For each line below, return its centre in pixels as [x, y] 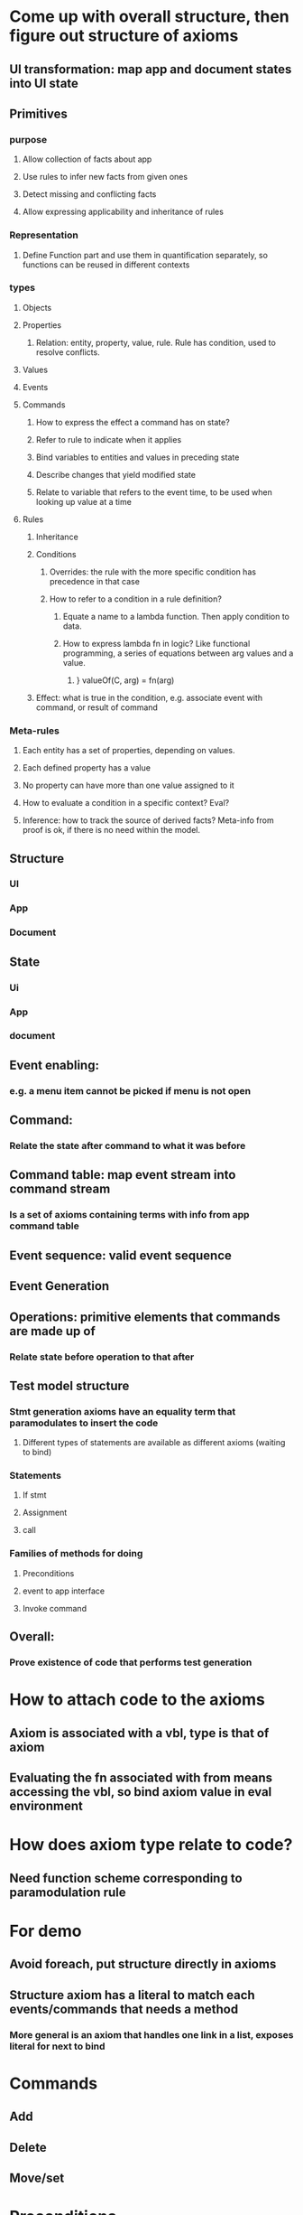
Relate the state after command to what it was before [128, 1146]
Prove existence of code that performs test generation [131, 1662]
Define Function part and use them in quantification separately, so [145, 255]
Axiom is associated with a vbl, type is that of [139, 1733]
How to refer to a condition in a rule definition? [136, 599]
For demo [46, 1931]
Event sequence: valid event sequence [121, 1255]
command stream [60, 1189]
